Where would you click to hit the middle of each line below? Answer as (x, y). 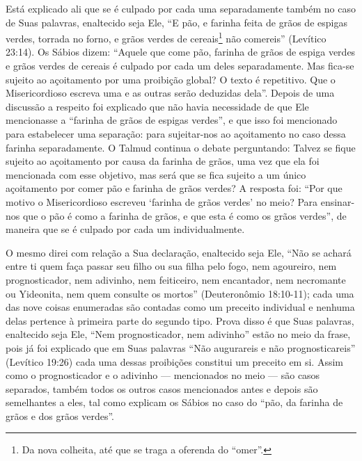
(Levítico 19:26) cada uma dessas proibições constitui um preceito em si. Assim (174, 361)
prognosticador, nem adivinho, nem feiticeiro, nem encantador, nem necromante (176, 279)
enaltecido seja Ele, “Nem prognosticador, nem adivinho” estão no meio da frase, (178, 334)
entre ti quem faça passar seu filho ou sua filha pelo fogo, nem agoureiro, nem (171, 266)
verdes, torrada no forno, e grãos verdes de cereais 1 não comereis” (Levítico (166, 37)
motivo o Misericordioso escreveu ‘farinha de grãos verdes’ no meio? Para (162, 201)
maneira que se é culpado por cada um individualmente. (125, 229)
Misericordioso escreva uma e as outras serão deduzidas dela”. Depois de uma (170, 93)
